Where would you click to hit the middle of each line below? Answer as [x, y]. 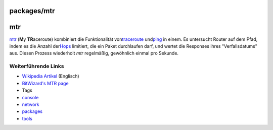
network [31, 105]
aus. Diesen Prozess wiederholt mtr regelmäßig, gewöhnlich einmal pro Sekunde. [94, 53]
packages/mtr [32, 11]
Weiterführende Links [37, 67]
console [30, 97]
